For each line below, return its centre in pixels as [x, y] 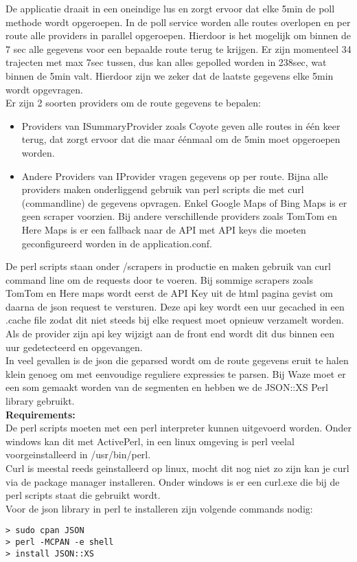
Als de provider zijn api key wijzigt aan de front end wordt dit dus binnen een [170, 334]
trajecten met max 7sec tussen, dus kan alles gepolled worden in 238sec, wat [166, 62]
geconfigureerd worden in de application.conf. [117, 243]
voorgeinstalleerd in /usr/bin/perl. [78, 454]
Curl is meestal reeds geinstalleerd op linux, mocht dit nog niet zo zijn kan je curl [177, 468]
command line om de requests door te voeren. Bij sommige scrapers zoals [159, 279]
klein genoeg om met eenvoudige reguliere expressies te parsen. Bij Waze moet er [176, 373]
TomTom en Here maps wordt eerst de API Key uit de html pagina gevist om [169, 293]
